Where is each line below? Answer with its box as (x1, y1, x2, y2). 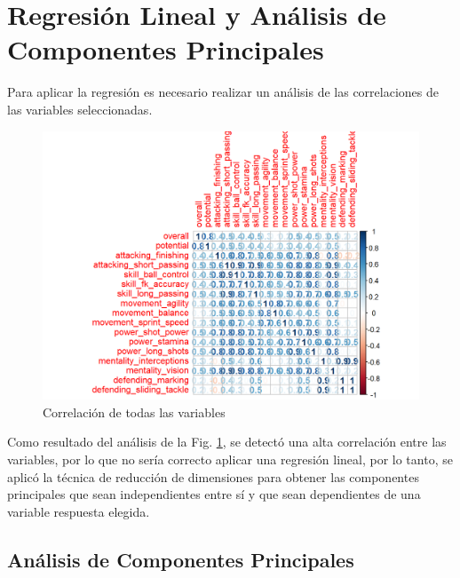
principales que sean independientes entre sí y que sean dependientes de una (7, 485, 421, 503)
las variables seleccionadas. (7, 99, 153, 118)
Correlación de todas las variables (43, 402, 226, 421)
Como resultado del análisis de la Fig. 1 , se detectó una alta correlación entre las (7, 432, 447, 451)
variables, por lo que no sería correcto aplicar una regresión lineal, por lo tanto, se (7, 449, 453, 468)
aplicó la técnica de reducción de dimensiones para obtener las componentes (7, 467, 419, 486)
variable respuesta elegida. (7, 502, 150, 520)
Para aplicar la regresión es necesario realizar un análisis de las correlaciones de (7, 83, 439, 101)
